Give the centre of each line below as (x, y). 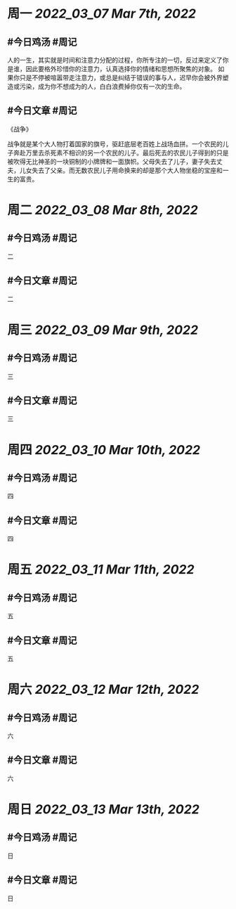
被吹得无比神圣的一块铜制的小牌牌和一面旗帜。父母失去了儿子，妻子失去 (112, 161)
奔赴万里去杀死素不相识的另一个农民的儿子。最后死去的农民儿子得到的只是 (121, 153)
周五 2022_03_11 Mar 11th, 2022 (101, 570)
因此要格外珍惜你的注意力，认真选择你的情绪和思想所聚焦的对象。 (121, 69)
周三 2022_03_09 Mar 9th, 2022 (103, 330)
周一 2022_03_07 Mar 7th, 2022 (102, 14)
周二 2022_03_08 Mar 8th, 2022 (103, 210)
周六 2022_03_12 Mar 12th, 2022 (103, 690)
